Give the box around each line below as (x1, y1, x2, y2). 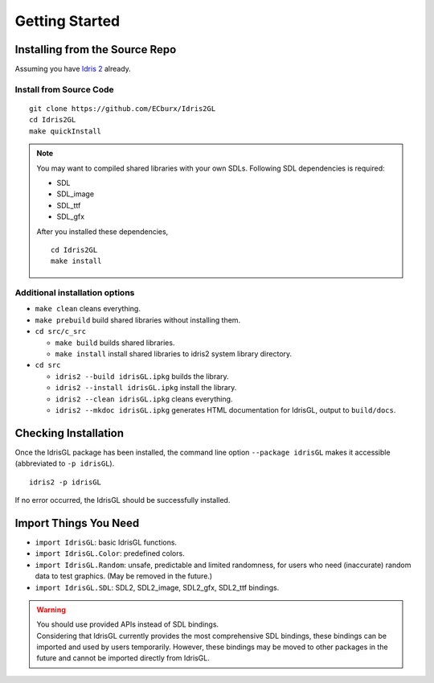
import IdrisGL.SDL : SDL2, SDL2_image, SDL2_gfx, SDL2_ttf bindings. (35, 582, 280, 592)
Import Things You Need (14, 516, 140, 530)
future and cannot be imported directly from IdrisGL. (36, 653, 211, 663)
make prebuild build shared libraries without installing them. (35, 315, 241, 325)
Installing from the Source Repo (14, 43, 177, 56)
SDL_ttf (56, 200, 81, 210)
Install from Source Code (14, 84, 114, 95)
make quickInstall (29, 126, 102, 136)
